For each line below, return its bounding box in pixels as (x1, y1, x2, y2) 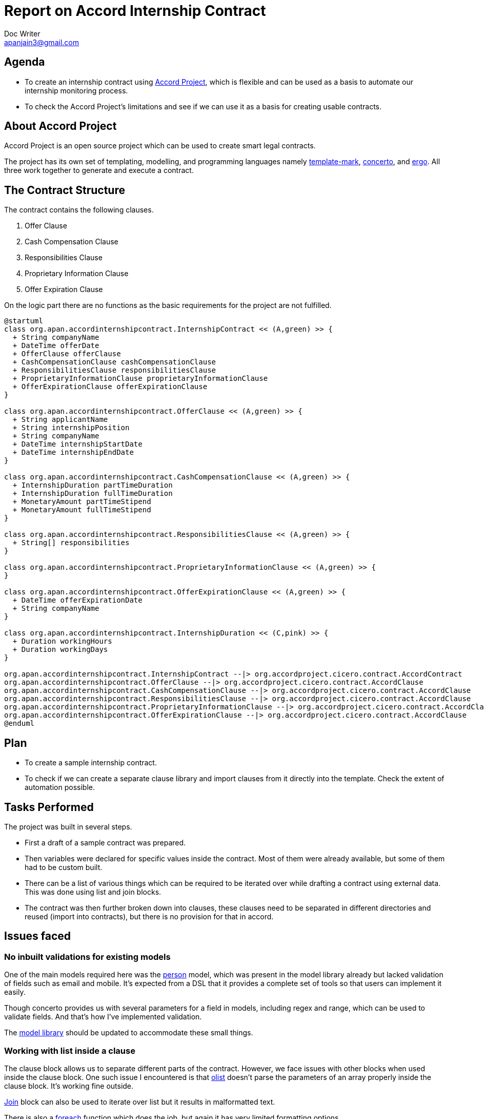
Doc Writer (4, 29, 41, 38)
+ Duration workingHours (12, 637, 112, 646)
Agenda (4, 55, 45, 69)
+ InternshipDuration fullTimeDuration (12, 489, 173, 498)
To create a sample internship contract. (25, 758, 157, 767)
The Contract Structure (4, 183, 125, 197)
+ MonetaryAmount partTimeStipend (12, 497, 151, 506)
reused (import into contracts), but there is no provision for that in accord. (25, 912, 274, 921)
